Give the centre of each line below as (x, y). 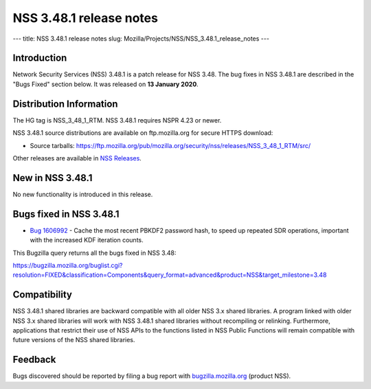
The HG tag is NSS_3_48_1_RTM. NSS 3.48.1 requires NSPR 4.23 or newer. (117, 120)
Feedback (34, 360)
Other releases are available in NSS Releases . (77, 158)
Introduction (40, 58)
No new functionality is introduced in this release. (83, 194)
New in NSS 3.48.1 (53, 178)
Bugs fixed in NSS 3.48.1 (66, 214)
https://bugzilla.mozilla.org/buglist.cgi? (68, 265)
